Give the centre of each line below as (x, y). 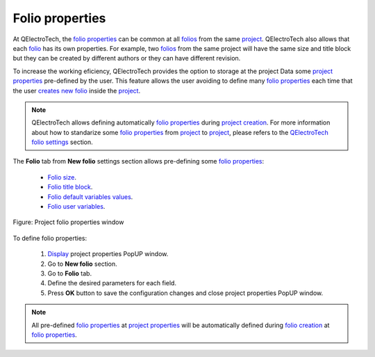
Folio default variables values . (90, 197)
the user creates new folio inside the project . (77, 90)
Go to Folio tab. (70, 273)
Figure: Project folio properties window (68, 222)
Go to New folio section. (82, 264)
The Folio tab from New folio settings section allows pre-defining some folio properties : (138, 161)
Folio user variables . (76, 207)
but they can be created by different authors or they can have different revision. (127, 58)
